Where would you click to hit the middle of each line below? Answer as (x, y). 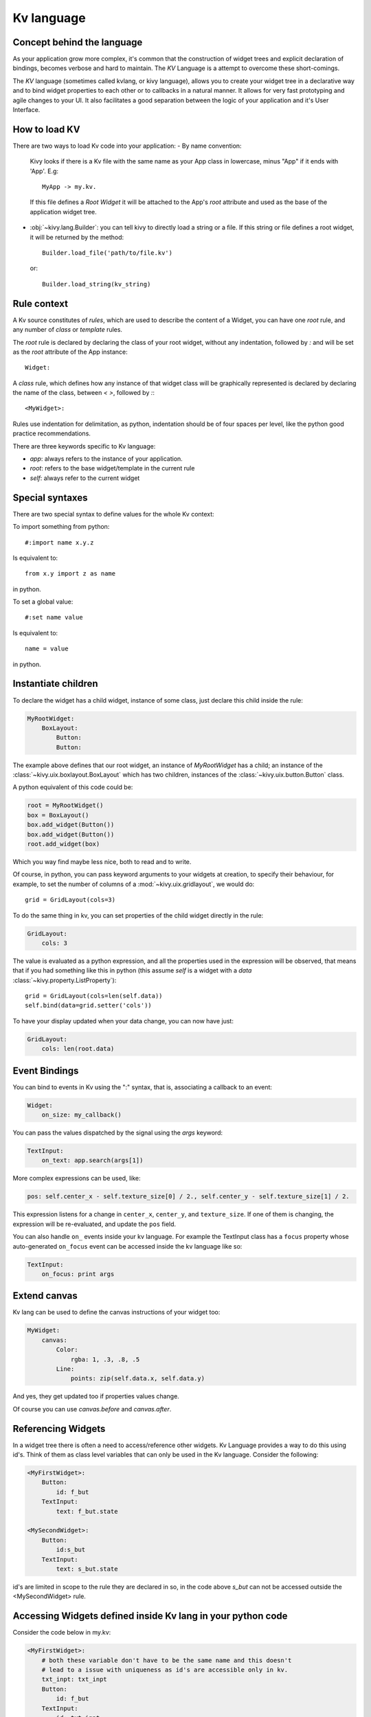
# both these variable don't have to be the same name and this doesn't (167, 1660)
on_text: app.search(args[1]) (92, 1160)
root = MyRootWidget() (65, 806)
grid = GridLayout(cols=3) (70, 900)
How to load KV (46, 129)
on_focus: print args (78, 1274)
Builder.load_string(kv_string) (97, 284)
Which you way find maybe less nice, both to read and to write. (102, 861)
